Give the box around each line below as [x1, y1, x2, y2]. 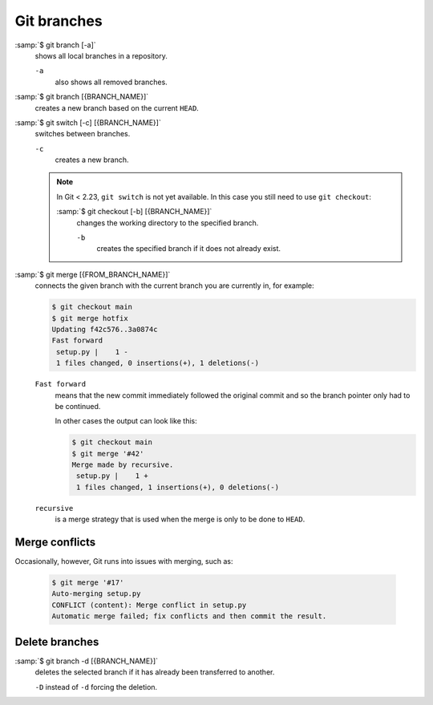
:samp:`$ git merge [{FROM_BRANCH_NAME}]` [14, 269, 171, 279]
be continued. [55, 401, 101, 411]
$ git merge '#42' [71, 449, 144, 458]
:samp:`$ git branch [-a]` [14, 40, 96, 50]
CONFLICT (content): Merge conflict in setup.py [51, 600, 247, 610]
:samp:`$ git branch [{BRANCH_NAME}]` [14, 92, 149, 102]
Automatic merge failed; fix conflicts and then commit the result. [51, 612, 327, 621]
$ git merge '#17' [51, 578, 124, 587]
